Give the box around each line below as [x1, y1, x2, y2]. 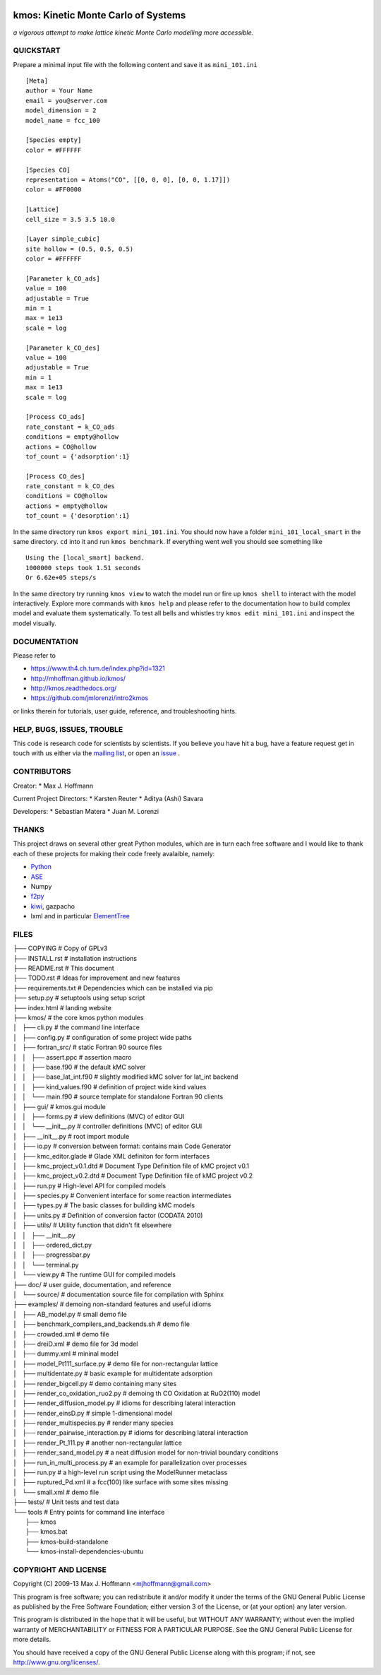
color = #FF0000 [25, 186, 82, 194]
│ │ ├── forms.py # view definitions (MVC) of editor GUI [13, 1112, 185, 1120]
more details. [13, 1635, 52, 1644]
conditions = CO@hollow [25, 492, 108, 500]
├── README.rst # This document [13, 964, 114, 973]
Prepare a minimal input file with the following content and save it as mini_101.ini [13, 60, 258, 69]
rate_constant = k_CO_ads [25, 422, 116, 431]
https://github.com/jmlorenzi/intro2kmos [30, 694, 148, 702]
